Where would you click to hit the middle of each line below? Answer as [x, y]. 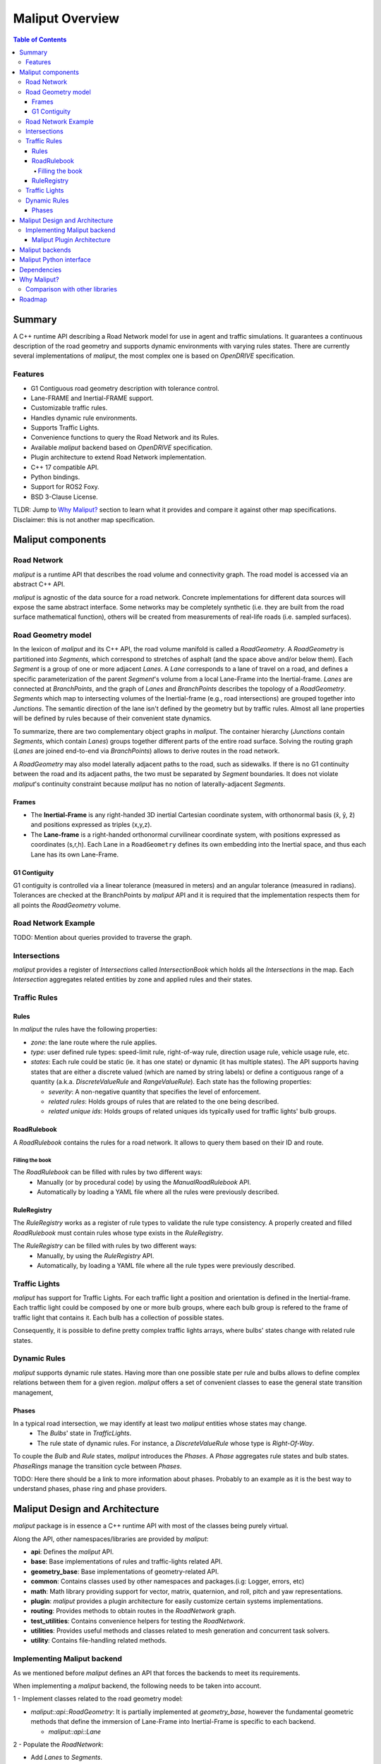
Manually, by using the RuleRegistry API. [96, 1255]
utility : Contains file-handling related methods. [99, 1641]
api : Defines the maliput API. [72, 1552]
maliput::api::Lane [75, 1732]
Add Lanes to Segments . [66, 1758]
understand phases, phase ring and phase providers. [90, 1489]
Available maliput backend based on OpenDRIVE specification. [122, 447]
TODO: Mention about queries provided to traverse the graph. [103, 937]
